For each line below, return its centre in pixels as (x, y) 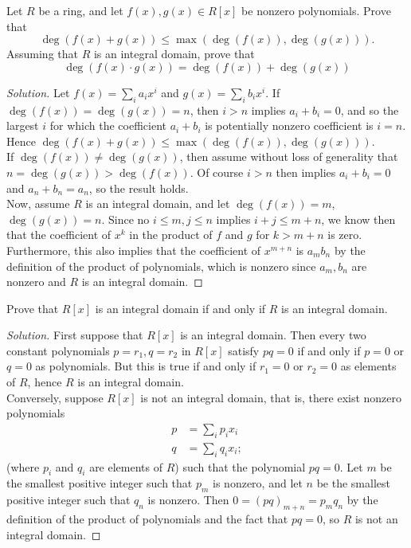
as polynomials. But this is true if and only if (146, 366)
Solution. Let (38, 92)
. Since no (125, 219)
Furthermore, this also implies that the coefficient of (134, 250)
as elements (368, 366)
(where (23, 466)
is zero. (345, 235)
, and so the (370, 110)
